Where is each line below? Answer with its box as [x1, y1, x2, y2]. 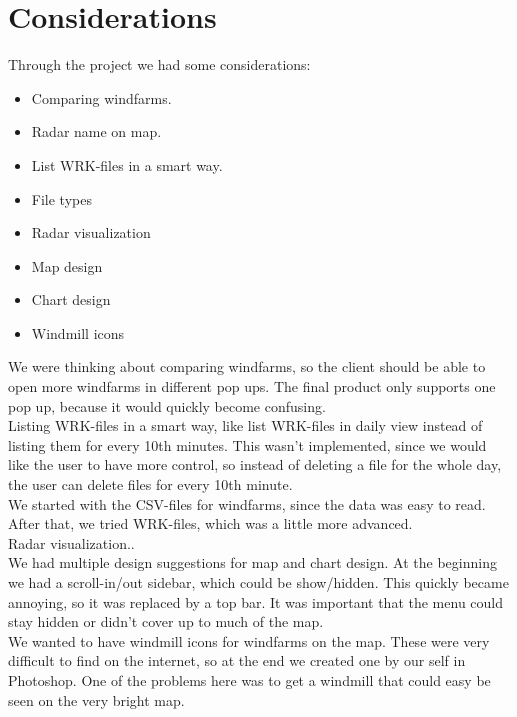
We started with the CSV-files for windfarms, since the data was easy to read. [8, 493, 486, 514]
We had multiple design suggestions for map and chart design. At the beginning [8, 552, 497, 573]
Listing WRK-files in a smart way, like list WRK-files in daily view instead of [8, 415, 483, 436]
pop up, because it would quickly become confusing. [8, 395, 326, 416]
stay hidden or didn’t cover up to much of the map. [8, 611, 324, 632]
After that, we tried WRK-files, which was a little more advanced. [8, 513, 413, 534]
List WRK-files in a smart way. [31, 154, 223, 175]
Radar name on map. [31, 121, 162, 142]
